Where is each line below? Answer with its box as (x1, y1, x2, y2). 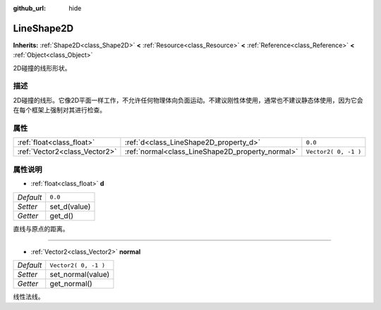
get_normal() (49, 279, 93, 289)
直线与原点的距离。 (13, 224, 69, 232)
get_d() (49, 211, 74, 221)
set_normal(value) (49, 270, 110, 280)
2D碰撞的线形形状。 (13, 63, 71, 72)
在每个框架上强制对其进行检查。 (13, 106, 106, 114)
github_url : (13, 4, 46, 12)
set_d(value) (49, 201, 91, 211)
